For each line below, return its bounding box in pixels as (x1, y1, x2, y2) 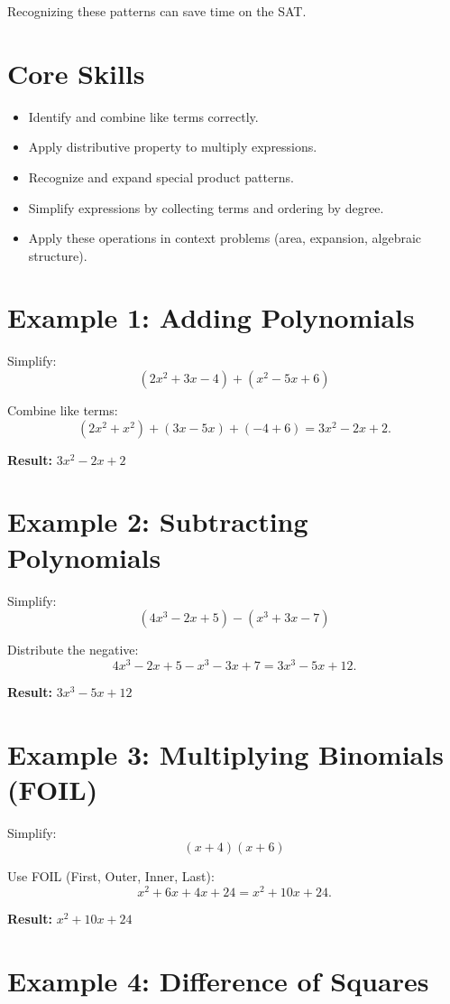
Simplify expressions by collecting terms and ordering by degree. (28, 198, 384, 217)
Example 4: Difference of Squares (7, 962, 429, 999)
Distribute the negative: (7, 640, 139, 659)
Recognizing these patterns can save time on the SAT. (7, 2, 307, 20)
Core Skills (7, 54, 145, 91)
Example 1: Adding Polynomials (7, 299, 415, 336)
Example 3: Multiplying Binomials (7, 735, 444, 772)
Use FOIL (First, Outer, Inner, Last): (7, 867, 215, 886)
